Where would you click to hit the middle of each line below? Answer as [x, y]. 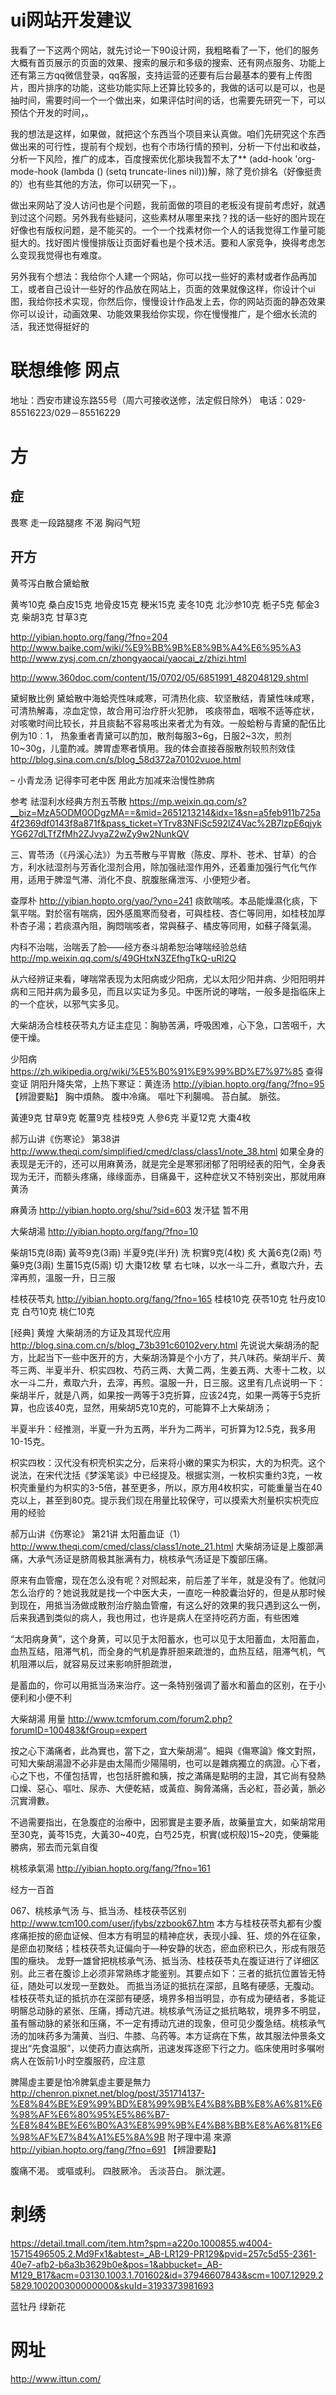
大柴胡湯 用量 [38, 1718]
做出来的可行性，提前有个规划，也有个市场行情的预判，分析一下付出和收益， [168, 146]
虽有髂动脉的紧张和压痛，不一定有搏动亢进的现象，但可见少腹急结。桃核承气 [168, 2023]
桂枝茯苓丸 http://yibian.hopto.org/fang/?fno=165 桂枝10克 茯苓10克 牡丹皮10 [168, 1298]
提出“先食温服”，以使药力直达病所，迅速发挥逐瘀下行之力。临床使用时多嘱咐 [167, 2048]
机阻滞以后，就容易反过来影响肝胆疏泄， [93, 1663]
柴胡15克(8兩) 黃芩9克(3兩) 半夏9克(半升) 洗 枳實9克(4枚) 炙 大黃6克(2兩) [161, 1252]
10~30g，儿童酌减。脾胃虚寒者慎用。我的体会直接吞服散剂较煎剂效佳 [153, 748]
